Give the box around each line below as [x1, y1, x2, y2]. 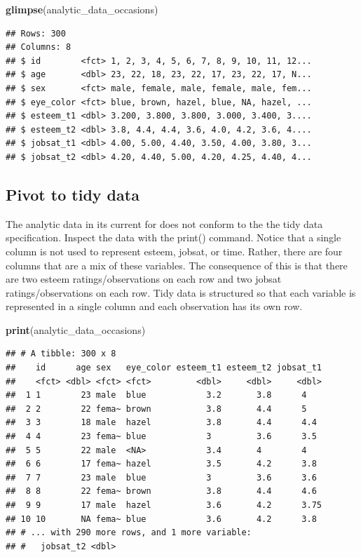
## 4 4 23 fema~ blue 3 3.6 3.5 [6, 431, 317, 442]
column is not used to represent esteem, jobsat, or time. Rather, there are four [6, 243, 343, 258]
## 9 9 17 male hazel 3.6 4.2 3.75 [6, 500, 322, 511]
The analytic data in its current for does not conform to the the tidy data [6, 216, 323, 231]
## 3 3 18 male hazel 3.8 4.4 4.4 [6, 417, 317, 428]
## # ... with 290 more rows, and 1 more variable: [6, 528, 252, 538]
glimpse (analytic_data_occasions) [6, 2, 158, 16]
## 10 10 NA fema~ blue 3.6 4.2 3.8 [6, 514, 317, 524]
